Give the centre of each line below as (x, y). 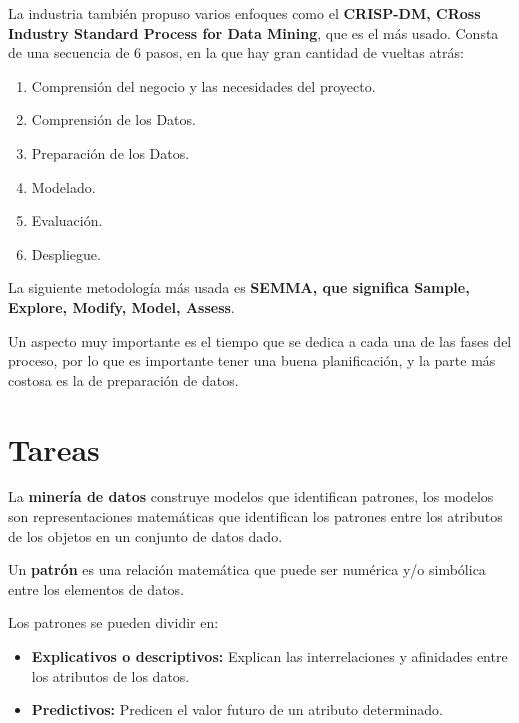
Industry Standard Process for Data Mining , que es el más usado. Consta (253, 32)
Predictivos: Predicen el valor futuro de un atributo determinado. (237, 709)
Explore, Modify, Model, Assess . (121, 306)
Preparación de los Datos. (110, 152)
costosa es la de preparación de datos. (123, 379)
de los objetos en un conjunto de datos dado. (145, 535)
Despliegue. (66, 253)
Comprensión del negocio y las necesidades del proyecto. (203, 85)
